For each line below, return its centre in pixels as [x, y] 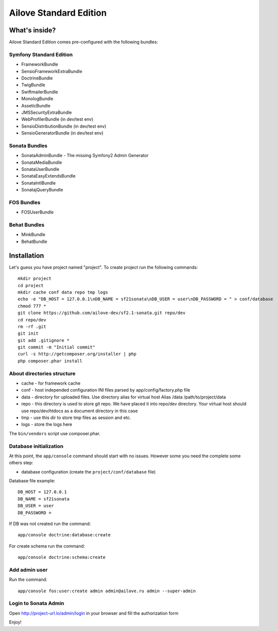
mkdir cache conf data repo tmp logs [63, 292]
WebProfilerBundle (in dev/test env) [57, 119]
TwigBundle [33, 85]
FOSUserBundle [37, 212]
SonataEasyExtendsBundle [48, 176]
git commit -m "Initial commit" [57, 347]
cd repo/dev [32, 320]
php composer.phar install [50, 361]
